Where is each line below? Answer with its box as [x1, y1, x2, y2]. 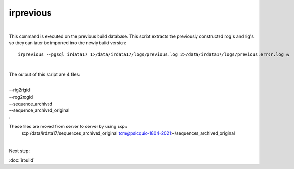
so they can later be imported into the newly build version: [9, 40, 127, 46]
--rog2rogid [9, 94, 33, 100]
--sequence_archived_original [9, 107, 70, 113]
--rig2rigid [9, 87, 30, 93]
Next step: [9, 148, 30, 154]
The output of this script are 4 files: [9, 71, 80, 77]
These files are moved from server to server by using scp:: [9, 124, 127, 129]
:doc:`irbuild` [9, 157, 35, 163]
